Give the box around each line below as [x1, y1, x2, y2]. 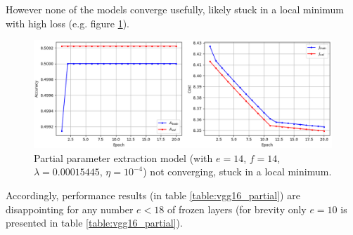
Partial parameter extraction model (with [34, 150, 213, 165]
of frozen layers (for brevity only [167, 201, 307, 216]
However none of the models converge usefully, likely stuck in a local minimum [6, 2, 344, 16]
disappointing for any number [6, 201, 134, 216]
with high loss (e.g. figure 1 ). [6, 15, 129, 30]
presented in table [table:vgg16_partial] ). [6, 215, 183, 230]
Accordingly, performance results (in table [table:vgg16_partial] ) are [6, 188, 300, 202]
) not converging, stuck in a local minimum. [143, 164, 332, 179]
